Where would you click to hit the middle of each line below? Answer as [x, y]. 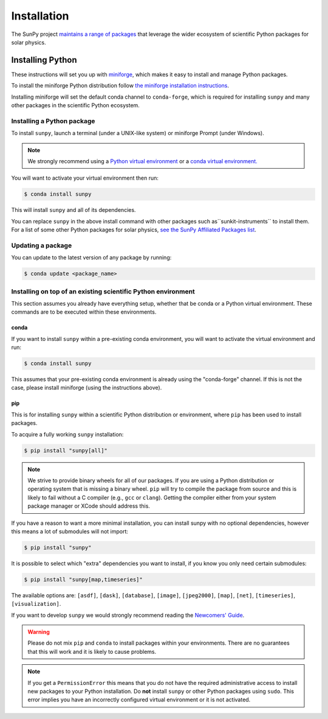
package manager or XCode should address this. [89, 506]
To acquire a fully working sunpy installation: [67, 434]
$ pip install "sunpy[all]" [66, 450]
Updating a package [42, 245]
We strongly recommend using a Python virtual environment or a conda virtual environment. [142, 161]
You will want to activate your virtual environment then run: [85, 178]
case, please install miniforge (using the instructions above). [87, 388]
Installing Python [44, 60]
